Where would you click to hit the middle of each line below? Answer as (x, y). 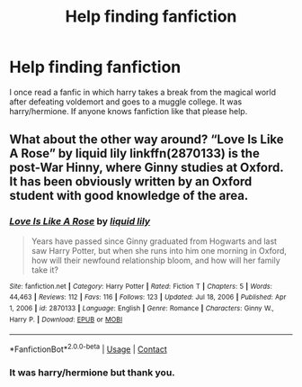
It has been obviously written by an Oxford (131, 182)
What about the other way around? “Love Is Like (147, 140)
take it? (44, 270)
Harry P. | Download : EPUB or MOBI (66, 319)
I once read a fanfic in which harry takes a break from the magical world (143, 92)
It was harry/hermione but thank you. (92, 373)
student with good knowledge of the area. (129, 196)
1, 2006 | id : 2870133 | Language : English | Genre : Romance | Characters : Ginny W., (142, 308)
